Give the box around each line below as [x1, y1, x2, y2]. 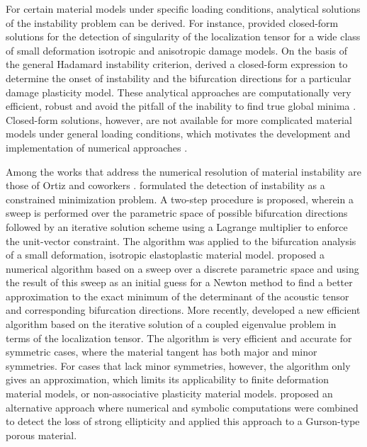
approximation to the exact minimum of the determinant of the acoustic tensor [6, 288, 349, 303]
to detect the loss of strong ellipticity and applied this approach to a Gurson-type [6, 414, 360, 429]
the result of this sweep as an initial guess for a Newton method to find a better [6, 275, 353, 290]
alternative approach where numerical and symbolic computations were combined [6, 400, 358, 414]
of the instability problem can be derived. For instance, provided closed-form [6, 15, 339, 30]
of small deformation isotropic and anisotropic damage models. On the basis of [6, 43, 348, 57]
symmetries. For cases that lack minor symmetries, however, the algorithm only [6, 358, 351, 373]
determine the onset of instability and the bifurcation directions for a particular [6, 70, 351, 85]
